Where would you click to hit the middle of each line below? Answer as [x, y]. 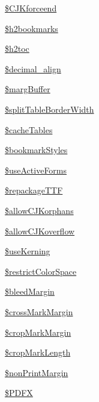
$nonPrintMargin [37, 372]
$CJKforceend [31, 8]
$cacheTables [29, 129]
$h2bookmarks [31, 28]
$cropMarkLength [38, 352]
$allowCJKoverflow [40, 231]
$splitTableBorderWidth [49, 109]
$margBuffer [28, 89]
